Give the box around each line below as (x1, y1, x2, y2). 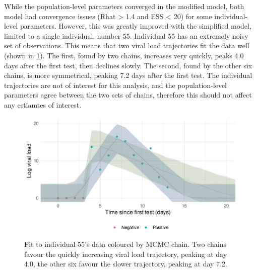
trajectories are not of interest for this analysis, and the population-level (4, 79, 227, 90)
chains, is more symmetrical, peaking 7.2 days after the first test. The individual (4, 70, 252, 80)
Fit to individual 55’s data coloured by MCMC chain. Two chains (24, 239, 226, 249)
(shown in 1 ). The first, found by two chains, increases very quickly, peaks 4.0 (4, 50, 244, 60)
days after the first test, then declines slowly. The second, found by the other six (4, 60, 252, 70)
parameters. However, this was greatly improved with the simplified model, (20, 21, 251, 31)
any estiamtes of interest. (4, 99, 82, 110)
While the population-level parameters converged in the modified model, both (4, 1, 244, 11)
